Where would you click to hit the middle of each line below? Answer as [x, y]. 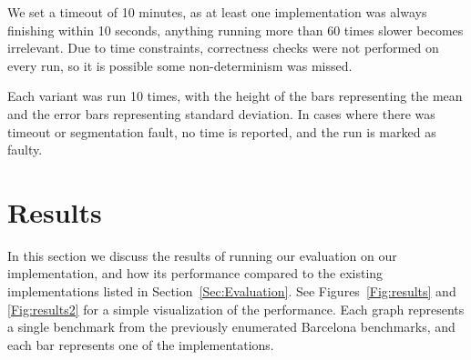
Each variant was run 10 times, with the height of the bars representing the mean [235, 96]
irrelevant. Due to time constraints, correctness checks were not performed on [223, 48]
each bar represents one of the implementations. [141, 344]
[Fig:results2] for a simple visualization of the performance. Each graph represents [236, 309]
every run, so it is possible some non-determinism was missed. [180, 65]
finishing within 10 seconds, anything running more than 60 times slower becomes [235, 30]
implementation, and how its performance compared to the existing [195, 273]
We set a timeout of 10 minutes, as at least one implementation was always [217, 12]
